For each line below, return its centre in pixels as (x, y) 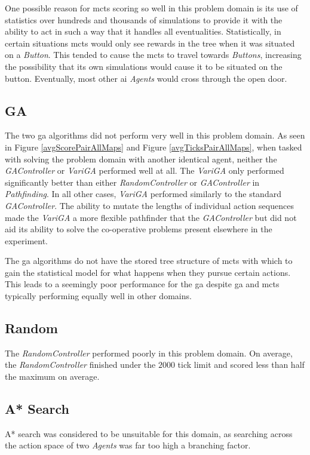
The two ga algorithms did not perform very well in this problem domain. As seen (155, 135)
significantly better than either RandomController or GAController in (132, 182)
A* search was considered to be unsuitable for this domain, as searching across (149, 433)
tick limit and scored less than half (241, 365)
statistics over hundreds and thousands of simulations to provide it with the (144, 19)
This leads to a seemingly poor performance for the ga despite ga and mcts (142, 284)
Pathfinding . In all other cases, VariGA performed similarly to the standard (143, 194)
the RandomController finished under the (80, 365)
